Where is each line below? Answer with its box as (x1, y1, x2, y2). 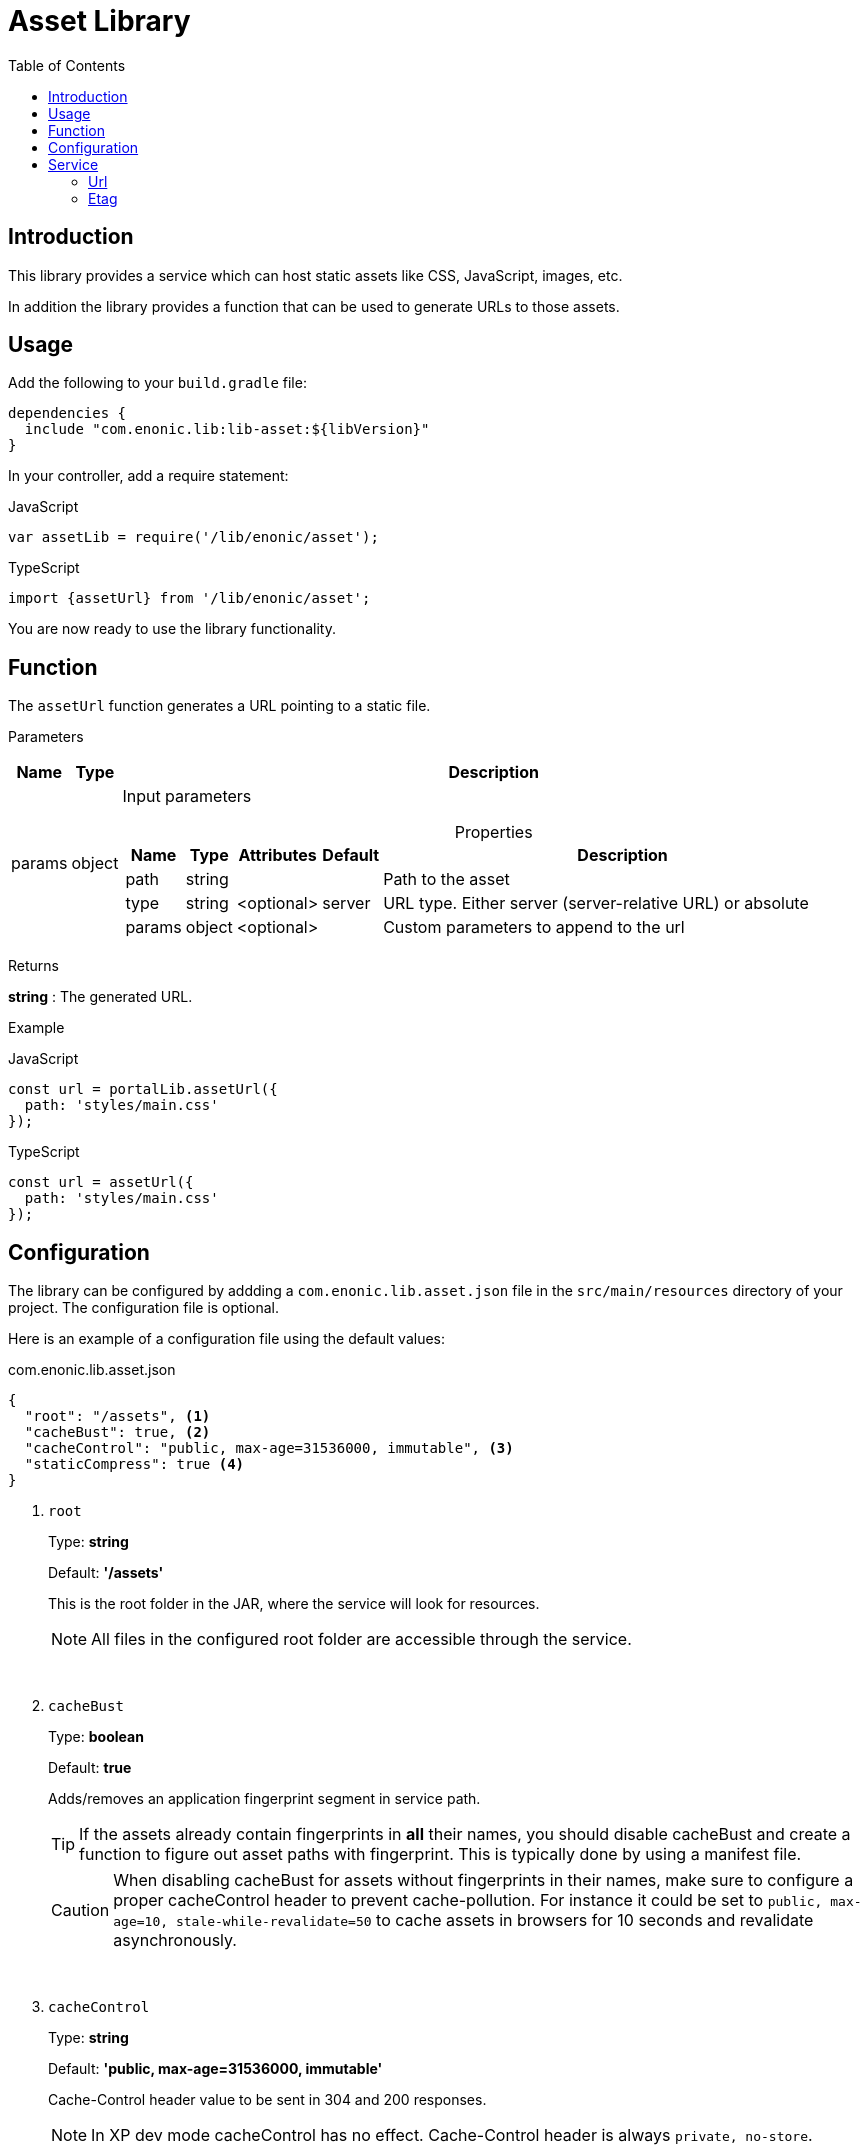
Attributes (238, 845, 317, 866)
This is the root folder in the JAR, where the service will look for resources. (48, 1595, 540, 1613)
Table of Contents (8, 56, 126, 74)
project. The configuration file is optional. (8, 1299, 279, 1317)
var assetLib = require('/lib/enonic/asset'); (8, 529, 379, 546)
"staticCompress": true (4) (24, 1456, 245, 1473)
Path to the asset (383, 869, 510, 890)
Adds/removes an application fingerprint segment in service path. (48, 1790, 481, 1808)
